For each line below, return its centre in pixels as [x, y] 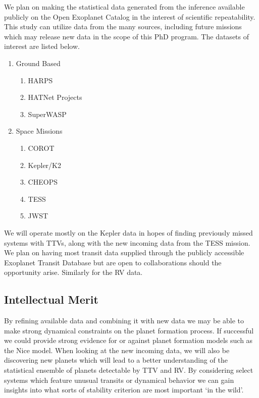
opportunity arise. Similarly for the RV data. [73, 272]
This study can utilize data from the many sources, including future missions [123, 26]
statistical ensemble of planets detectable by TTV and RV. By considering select [129, 370]
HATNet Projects [55, 97]
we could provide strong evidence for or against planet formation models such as [128, 340]
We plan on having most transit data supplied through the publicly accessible [124, 252]
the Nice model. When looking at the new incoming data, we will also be [117, 350]
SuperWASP [47, 114]
